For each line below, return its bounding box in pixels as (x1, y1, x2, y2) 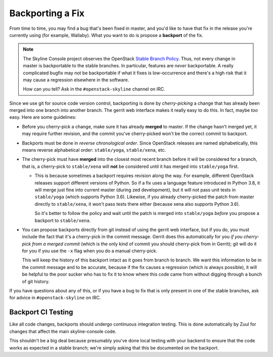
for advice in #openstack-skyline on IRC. (9, 295, 101, 301)
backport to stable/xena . (34, 217, 91, 224)
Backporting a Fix (9, 8, 85, 19)
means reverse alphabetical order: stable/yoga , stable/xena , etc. (22, 147, 166, 153)
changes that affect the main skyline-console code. (9, 328, 117, 334)
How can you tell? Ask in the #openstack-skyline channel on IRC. (23, 86, 165, 92)
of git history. (22, 278, 50, 284)
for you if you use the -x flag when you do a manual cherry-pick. (22, 248, 158, 254)
